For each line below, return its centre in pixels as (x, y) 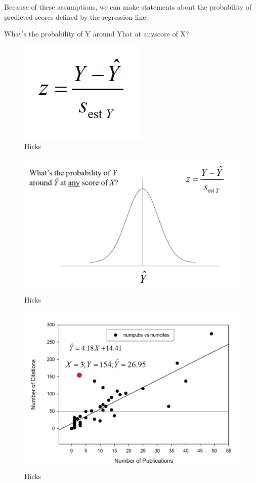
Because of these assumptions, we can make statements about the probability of (128, 7)
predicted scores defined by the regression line (75, 16)
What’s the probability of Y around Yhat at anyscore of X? (97, 34)
